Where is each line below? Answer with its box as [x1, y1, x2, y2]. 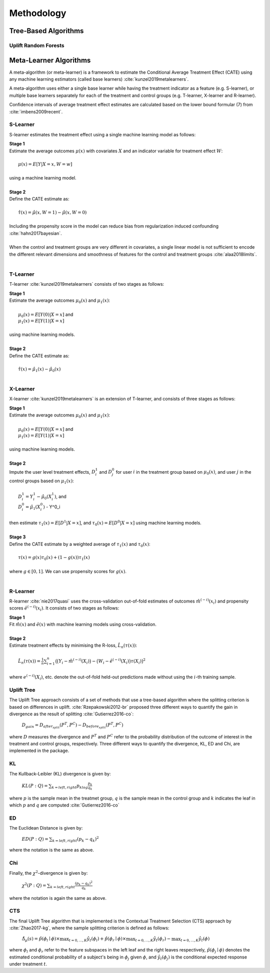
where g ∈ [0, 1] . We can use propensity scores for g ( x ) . [9, 568, 127, 574]
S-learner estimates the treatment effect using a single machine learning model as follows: [9, 131, 196, 137]
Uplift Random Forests [9, 42, 64, 49]
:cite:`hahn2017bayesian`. [9, 230, 62, 236]
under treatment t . [9, 960, 47, 967]
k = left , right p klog [51, 783, 88, 790]
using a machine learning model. [9, 175, 77, 181]
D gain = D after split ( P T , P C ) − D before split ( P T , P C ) [21, 721, 123, 729]
